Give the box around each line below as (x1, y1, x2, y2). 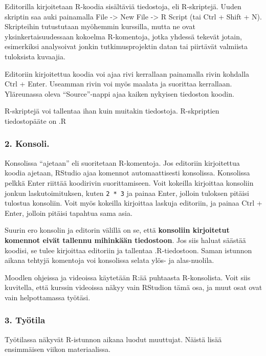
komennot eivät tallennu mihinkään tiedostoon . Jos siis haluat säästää (5, 234, 246, 245)
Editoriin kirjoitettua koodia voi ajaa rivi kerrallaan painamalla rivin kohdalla (5, 68, 250, 79)
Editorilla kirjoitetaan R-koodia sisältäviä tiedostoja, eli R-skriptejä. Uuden (5, 1, 241, 11)
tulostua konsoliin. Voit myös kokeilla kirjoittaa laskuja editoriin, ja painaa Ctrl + (5, 197, 262, 208)
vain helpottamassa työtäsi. (5, 292, 91, 302)
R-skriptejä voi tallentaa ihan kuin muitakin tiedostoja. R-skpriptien (5, 105, 219, 116)
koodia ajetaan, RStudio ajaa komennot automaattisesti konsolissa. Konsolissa (5, 167, 250, 178)
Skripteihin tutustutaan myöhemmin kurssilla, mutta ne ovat (5, 21, 195, 32)
